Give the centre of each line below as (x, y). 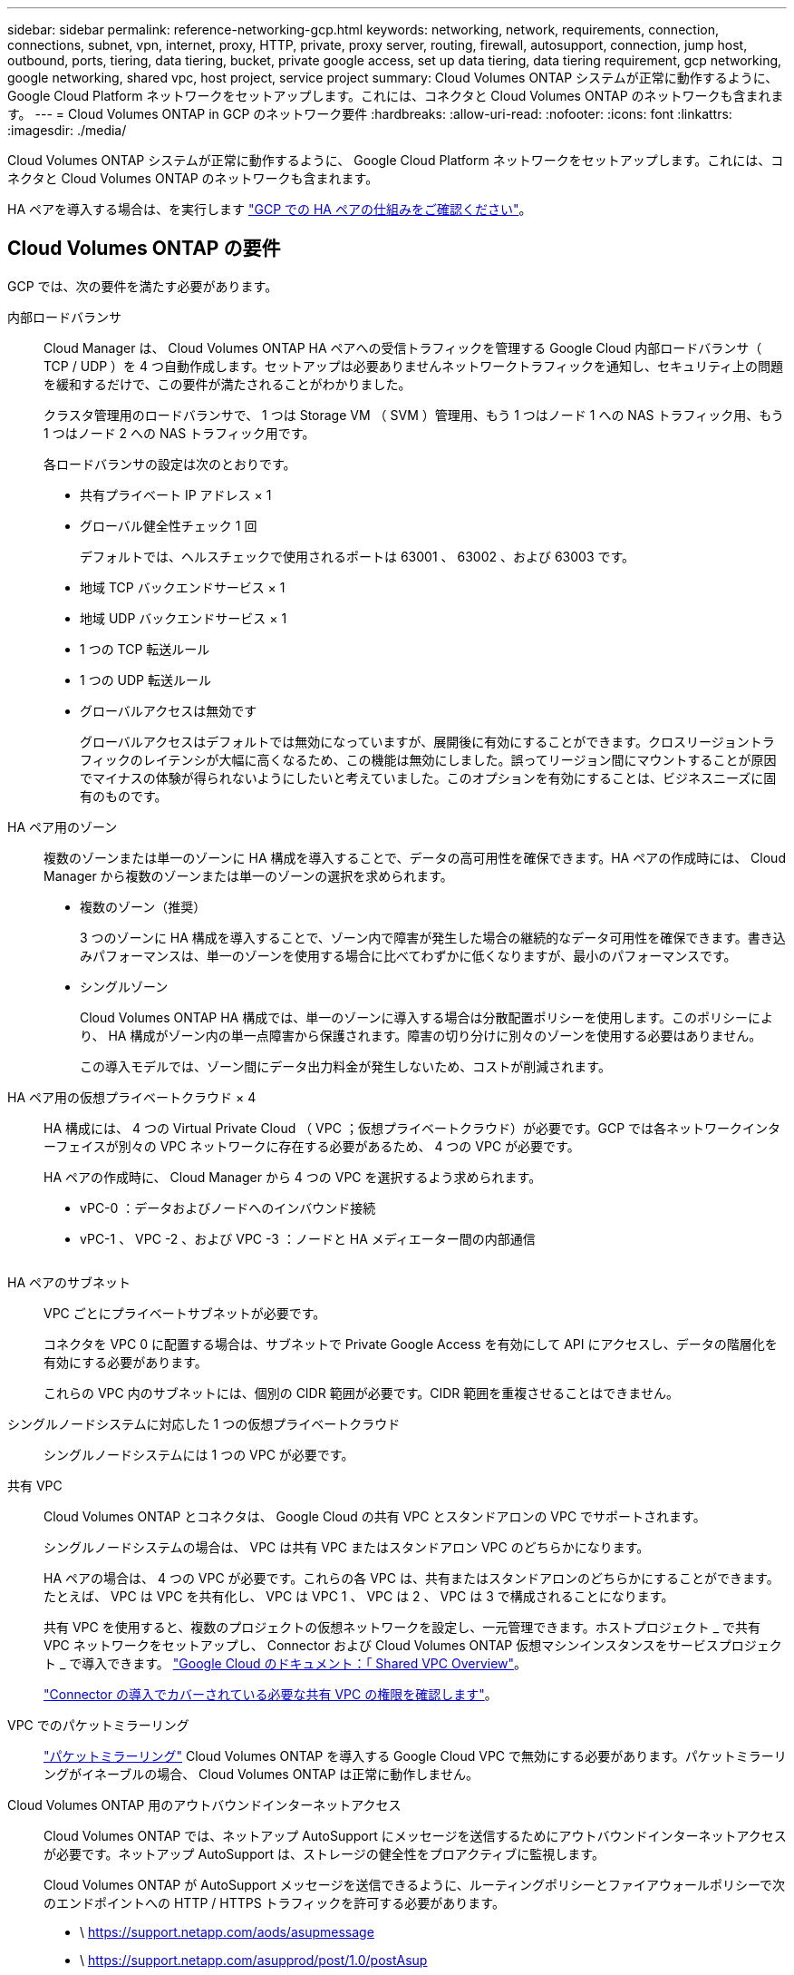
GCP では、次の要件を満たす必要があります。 (143, 286)
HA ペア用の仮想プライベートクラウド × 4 (132, 1097)
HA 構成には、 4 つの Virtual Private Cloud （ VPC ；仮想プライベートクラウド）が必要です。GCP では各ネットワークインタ (412, 1128)
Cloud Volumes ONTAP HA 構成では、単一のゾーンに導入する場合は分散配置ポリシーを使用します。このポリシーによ (427, 1017)
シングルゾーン (124, 986)
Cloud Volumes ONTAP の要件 (144, 249)
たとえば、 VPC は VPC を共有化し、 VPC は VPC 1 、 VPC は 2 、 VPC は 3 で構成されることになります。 (359, 1596)
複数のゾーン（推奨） (143, 906)
